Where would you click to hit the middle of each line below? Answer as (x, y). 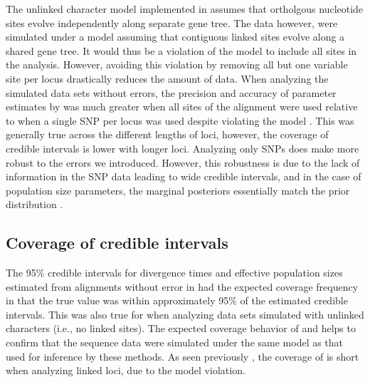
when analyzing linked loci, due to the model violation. (126, 370)
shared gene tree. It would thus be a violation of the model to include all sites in (181, 50)
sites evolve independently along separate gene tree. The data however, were (172, 22)
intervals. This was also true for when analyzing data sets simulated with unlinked (185, 314)
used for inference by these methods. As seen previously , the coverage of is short (183, 356)
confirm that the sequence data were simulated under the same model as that (175, 342)
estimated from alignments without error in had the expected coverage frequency (182, 286)
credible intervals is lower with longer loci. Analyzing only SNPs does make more (183, 148)
